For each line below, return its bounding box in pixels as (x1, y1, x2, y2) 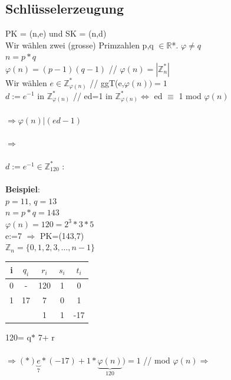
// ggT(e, (90, 76, 124, 89)
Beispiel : (5, 183, 40, 195)
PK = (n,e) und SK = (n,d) (5, 27, 107, 40)
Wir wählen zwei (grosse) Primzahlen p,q (5, 38, 154, 51)
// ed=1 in (72, 89, 113, 101)
